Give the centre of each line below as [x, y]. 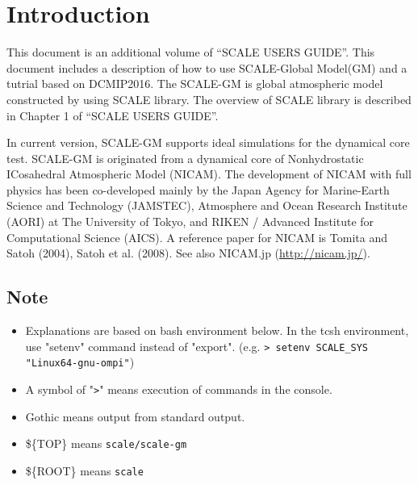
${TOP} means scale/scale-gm [106, 443]
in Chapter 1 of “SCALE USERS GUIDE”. [113, 115]
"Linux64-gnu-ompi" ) [80, 362]
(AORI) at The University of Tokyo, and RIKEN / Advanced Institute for [190, 222]
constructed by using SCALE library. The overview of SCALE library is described [209, 99]
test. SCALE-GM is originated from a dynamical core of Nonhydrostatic [185, 158]
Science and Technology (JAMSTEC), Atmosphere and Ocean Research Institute [207, 205]
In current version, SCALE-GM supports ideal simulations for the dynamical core [208, 142]
